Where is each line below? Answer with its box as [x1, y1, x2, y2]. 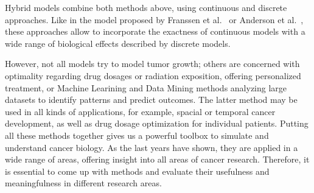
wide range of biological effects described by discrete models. [5, 37, 231, 49]
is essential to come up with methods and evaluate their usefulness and [5, 164, 270, 177]
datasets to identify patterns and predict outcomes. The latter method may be [5, 93, 298, 106]
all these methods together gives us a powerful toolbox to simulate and [5, 128, 269, 141]
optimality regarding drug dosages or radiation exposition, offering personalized [5, 69, 301, 82]
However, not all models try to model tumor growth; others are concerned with [5, 57, 300, 70]
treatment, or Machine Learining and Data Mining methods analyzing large [5, 81, 287, 94]
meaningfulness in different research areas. [5, 177, 162, 189]
